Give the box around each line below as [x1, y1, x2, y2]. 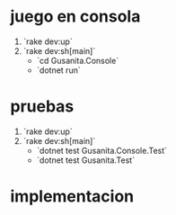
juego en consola [10, 6, 141, 27]
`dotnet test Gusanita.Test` [36, 155, 136, 166]
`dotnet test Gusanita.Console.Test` [36, 145, 168, 156]
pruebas [10, 96, 75, 117]
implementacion [10, 186, 135, 207]
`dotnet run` [36, 65, 81, 76]
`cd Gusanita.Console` [36, 55, 119, 66]
